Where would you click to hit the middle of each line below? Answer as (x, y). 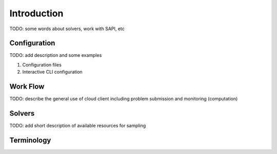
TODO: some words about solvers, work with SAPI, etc (67, 29)
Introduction (36, 13)
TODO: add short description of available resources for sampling (78, 126)
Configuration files (42, 64)
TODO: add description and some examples (56, 55)
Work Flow (27, 87)
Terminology (30, 140)
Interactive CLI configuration (53, 72)
